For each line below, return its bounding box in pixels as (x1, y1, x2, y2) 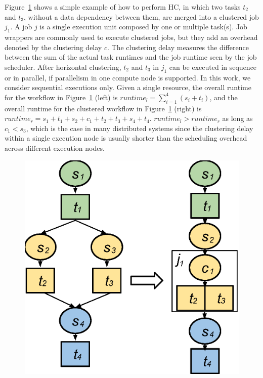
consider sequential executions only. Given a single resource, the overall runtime (5, 82, 251, 93)
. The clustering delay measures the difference (107, 41, 249, 52)
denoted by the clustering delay (5, 41, 102, 52)
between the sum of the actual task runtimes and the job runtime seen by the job (5, 52, 257, 62)
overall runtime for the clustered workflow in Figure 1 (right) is (5, 103, 202, 113)
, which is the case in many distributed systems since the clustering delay (26, 122, 253, 133)
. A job (10, 21, 32, 32)
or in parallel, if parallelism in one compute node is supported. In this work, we (5, 72, 251, 82)
